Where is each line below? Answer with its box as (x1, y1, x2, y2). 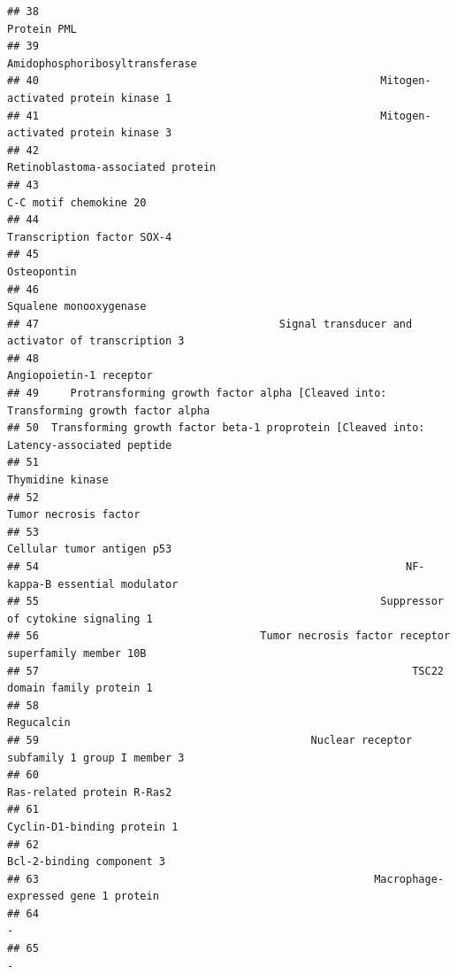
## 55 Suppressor (7, 595, 444, 608)
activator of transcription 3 (7, 335, 185, 348)
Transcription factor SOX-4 (7, 230, 172, 243)
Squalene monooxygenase (7, 300, 147, 313)
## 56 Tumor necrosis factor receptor (7, 630, 451, 643)
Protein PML (7, 22, 77, 35)
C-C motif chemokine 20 (7, 196, 147, 209)
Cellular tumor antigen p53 (7, 543, 172, 556)
